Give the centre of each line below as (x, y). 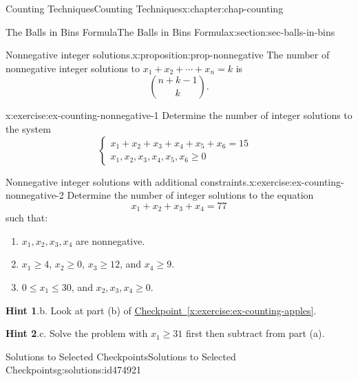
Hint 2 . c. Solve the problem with (77, 333)
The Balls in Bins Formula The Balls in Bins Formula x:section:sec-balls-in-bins (170, 31)
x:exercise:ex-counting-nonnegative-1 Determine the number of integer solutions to (179, 115)
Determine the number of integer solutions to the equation (190, 195)
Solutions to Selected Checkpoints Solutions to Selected (121, 356)
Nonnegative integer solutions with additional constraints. (127, 181)
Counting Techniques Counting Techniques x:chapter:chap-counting (145, 8)
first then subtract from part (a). (255, 333)
